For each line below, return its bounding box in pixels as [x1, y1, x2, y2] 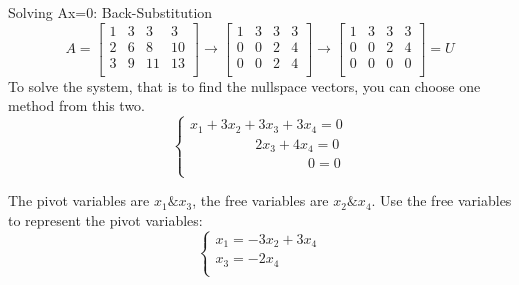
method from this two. [8, 95, 146, 116]
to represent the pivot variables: [8, 210, 203, 231]
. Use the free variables [371, 190, 512, 211]
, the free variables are [192, 190, 329, 211]
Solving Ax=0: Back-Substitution [8, 2, 213, 22]
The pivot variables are [8, 190, 150, 211]
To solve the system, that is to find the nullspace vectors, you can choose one [8, 75, 481, 96]
